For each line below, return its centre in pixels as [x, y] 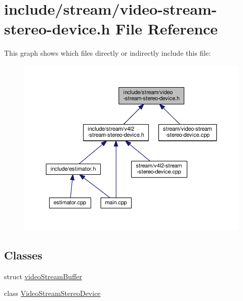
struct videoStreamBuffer [43, 276]
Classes [23, 255]
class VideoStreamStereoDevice [52, 293]
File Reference [167, 29]
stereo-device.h [57, 29]
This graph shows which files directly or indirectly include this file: [108, 53]
